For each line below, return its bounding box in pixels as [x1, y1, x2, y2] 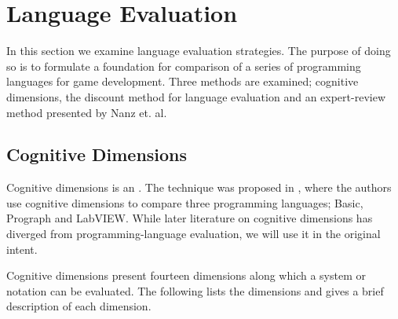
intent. [6, 240, 38, 257]
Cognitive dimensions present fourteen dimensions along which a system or [6, 267, 366, 284]
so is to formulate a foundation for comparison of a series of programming [6, 57, 361, 74]
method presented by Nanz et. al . [6, 104, 167, 120]
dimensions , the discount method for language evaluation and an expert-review [6, 88, 385, 104]
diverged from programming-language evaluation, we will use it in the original [6, 225, 381, 242]
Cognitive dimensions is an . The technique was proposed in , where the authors [6, 179, 392, 196]
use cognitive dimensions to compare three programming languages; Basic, [6, 194, 363, 211]
